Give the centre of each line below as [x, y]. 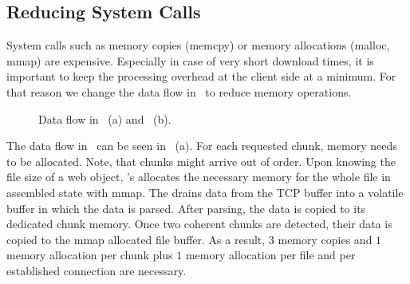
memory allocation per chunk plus [90, 255]
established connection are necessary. [97, 270]
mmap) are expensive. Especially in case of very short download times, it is [190, 60]
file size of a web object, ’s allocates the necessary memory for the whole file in [199, 177]
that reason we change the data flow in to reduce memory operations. [179, 91]
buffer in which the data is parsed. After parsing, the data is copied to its [186, 208]
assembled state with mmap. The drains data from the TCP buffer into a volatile [205, 192]
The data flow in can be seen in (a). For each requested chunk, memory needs [202, 146]
